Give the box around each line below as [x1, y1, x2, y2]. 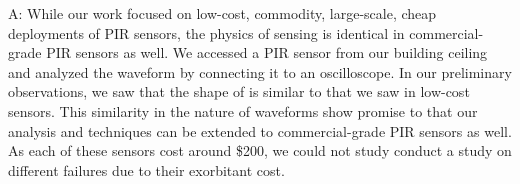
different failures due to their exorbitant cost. [8, 159, 285, 180]
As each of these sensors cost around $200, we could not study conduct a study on [8, 140, 512, 161]
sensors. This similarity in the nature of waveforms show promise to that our [8, 100, 478, 121]
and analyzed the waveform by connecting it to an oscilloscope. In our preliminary [8, 61, 512, 82]
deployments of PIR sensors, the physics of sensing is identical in [8, 22, 405, 43]
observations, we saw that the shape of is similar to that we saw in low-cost [8, 81, 470, 102]
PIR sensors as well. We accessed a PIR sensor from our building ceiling [46, 42, 488, 63]
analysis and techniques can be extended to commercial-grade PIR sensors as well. [8, 120, 512, 141]
